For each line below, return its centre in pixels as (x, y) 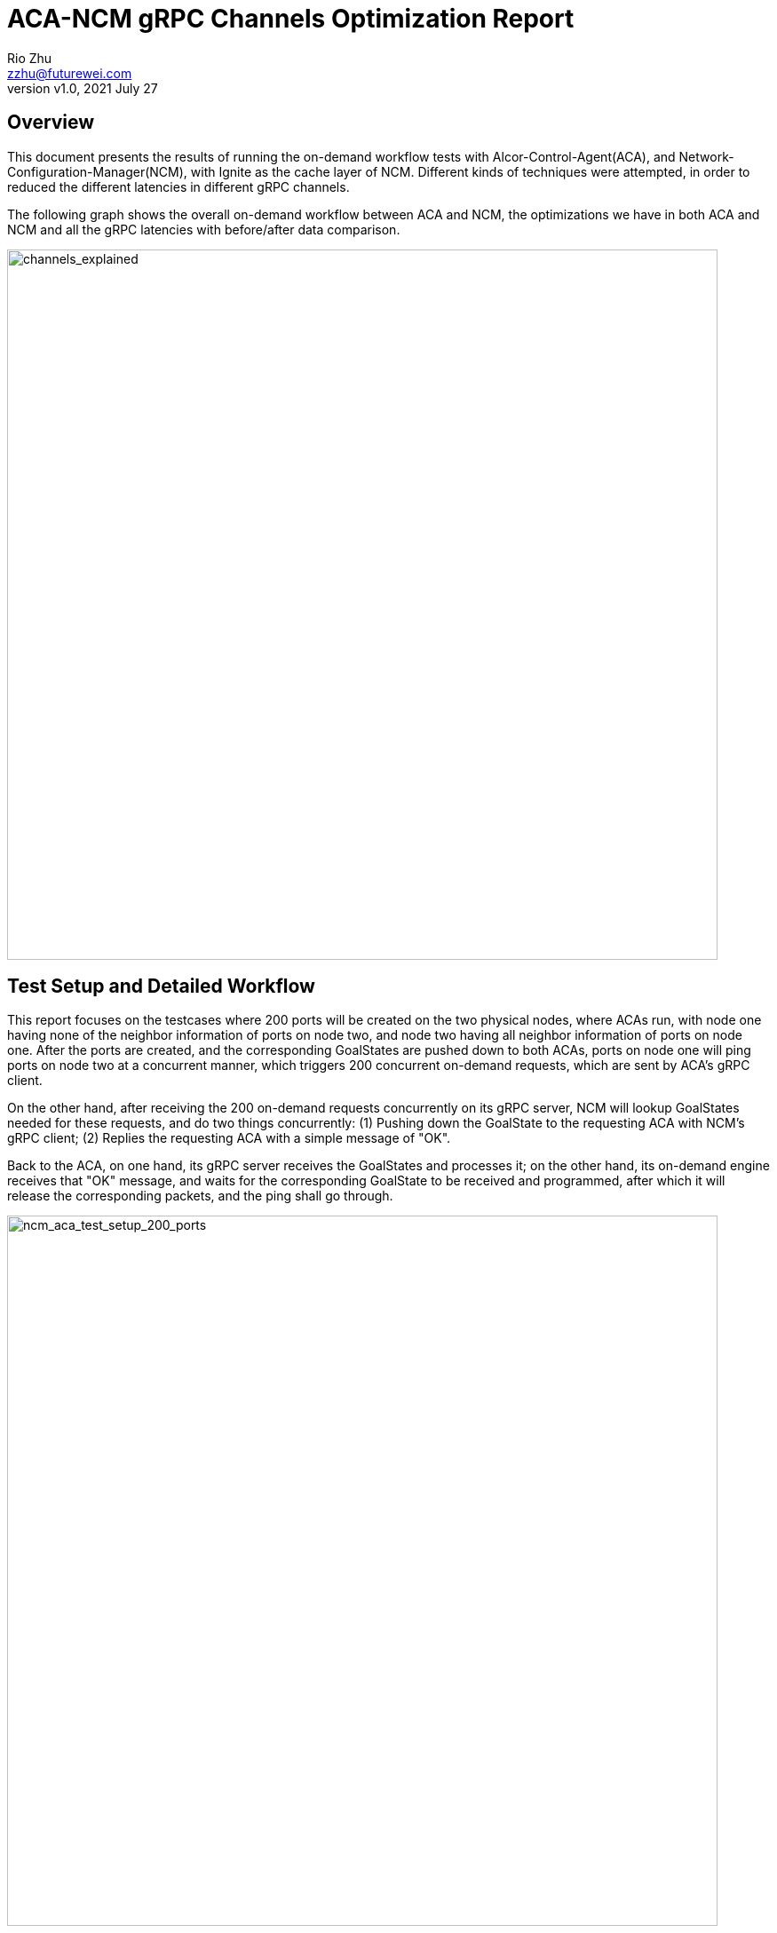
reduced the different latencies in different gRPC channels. (178, 186)
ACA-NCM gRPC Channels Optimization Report (291, 19)
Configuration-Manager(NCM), (97, 171)
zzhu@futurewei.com (70, 73)
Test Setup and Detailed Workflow (161, 986)
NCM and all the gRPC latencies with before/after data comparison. (204, 229)
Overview (51, 123)
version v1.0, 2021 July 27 (83, 88)
